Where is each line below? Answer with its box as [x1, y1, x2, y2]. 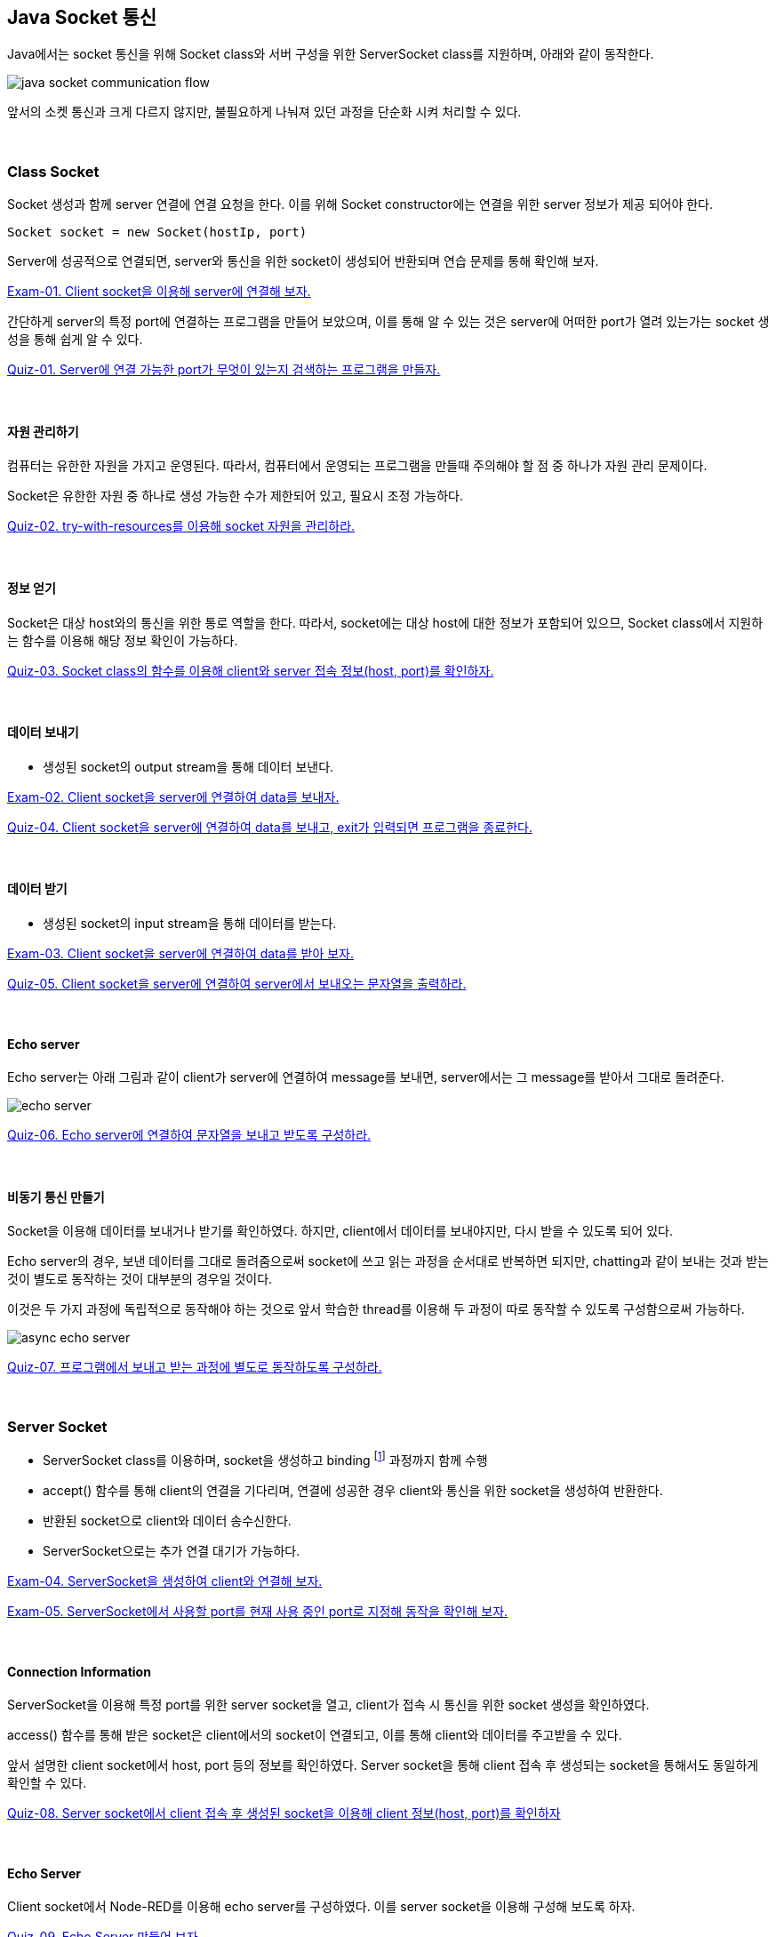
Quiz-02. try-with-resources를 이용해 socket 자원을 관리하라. [7, 518, 356, 534]
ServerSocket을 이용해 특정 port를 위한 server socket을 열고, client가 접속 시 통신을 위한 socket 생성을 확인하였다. [7, 1697, 650, 1713]
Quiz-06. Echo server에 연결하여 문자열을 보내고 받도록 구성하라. [7, 1127, 372, 1143]
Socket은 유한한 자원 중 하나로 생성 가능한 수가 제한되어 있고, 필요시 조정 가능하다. [7, 488, 463, 504]
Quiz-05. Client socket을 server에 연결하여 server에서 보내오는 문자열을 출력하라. [7, 976, 467, 992]
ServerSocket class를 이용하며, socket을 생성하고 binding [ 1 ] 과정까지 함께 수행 [43, 1450, 488, 1468]
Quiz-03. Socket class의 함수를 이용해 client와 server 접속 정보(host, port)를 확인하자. [7, 662, 494, 678]
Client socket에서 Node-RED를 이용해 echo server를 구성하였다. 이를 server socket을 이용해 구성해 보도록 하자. [7, 1899, 636, 1915]
